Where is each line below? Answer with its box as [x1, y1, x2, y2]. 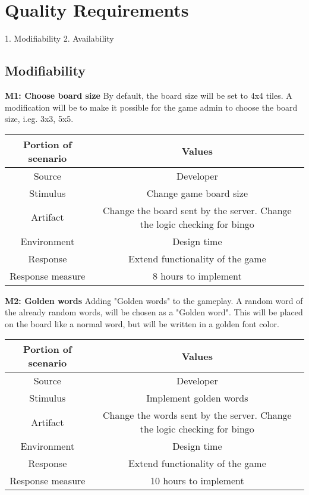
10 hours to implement [150, 474, 244, 488]
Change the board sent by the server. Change [103, 203, 292, 217]
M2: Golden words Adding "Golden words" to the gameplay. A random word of [5, 294, 303, 306]
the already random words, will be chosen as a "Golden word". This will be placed [5, 306, 303, 318]
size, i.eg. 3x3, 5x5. [5, 112, 74, 125]
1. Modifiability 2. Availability [5, 32, 114, 45]
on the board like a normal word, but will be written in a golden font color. [5, 317, 279, 330]
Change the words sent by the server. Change [103, 408, 292, 422]
